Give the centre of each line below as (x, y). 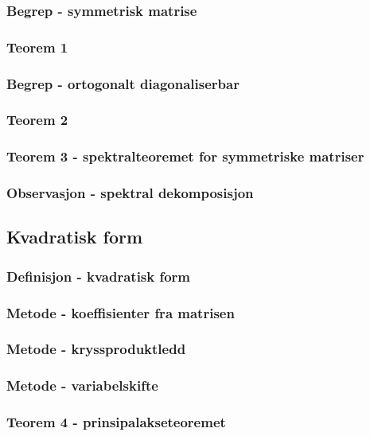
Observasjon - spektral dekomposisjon (130, 193)
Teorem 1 (37, 47)
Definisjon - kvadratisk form (99, 276)
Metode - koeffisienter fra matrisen (121, 312)
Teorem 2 (37, 120)
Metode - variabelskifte (82, 385)
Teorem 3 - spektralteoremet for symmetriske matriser (185, 156)
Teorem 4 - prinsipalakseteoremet (116, 422)
